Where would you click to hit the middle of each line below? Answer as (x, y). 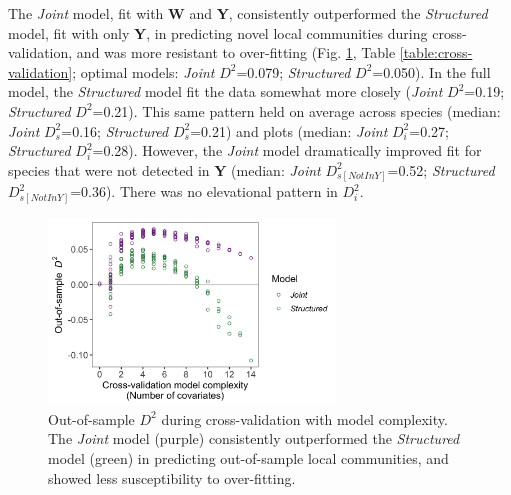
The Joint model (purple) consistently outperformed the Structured (254, 438)
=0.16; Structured (115, 130)
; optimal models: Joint (143, 71)
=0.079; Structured (293, 71)
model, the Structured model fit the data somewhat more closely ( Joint (225, 91)
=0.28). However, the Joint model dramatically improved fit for (287, 150)
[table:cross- (436, 52)
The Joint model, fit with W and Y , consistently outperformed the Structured (248, 13)
